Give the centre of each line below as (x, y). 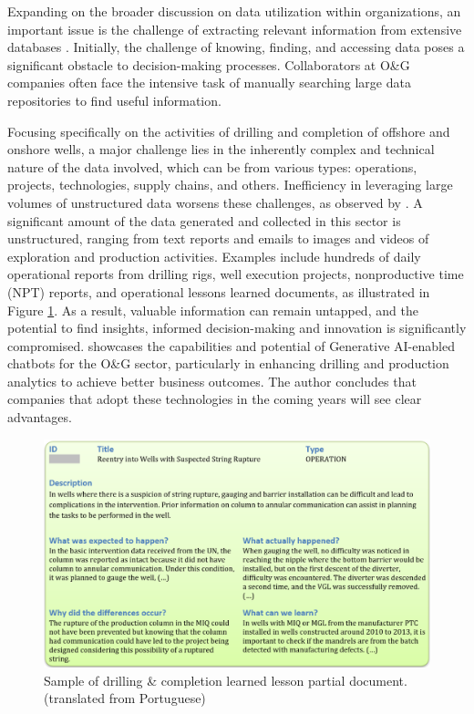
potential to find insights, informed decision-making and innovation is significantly (237, 328)
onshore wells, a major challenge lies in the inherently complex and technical (221, 149)
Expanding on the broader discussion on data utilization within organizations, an (234, 11)
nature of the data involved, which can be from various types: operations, (212, 166)
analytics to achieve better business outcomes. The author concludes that (212, 381)
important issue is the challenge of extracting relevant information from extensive (235, 29)
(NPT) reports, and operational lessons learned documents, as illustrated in (219, 291)
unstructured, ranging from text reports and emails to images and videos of (218, 238)
